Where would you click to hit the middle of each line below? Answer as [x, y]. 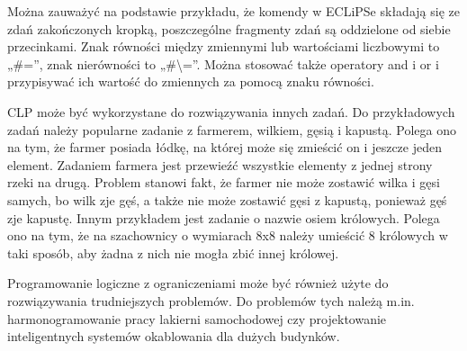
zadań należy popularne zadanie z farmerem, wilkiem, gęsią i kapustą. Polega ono [232, 129]
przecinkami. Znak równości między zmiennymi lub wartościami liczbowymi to [224, 46]
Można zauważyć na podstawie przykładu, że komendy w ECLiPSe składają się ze [233, 11]
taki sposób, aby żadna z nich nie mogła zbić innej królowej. [173, 252]
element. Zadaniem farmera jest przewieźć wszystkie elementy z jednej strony [220, 164]
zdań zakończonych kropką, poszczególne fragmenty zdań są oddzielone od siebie [229, 28]
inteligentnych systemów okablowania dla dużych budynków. [174, 336]
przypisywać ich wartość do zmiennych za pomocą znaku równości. [191, 81]
